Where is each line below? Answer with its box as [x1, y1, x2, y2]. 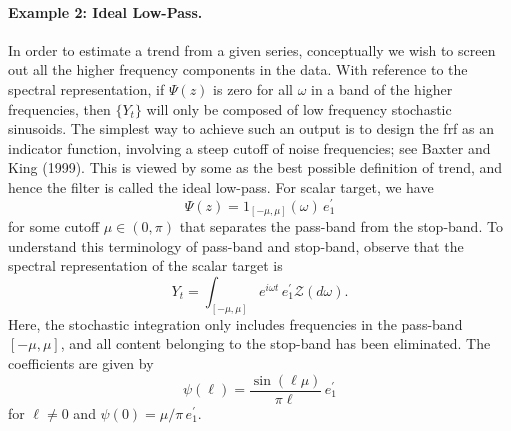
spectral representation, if [8, 78, 165, 99]
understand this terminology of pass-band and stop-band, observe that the [8, 235, 464, 256]
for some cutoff [8, 216, 100, 237]
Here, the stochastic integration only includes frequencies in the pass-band [8, 313, 463, 334]
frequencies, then [8, 98, 111, 119]
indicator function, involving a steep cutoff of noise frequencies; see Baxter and [8, 137, 491, 158]
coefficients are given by [8, 352, 154, 373]
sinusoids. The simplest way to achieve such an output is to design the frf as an [8, 118, 495, 139]
